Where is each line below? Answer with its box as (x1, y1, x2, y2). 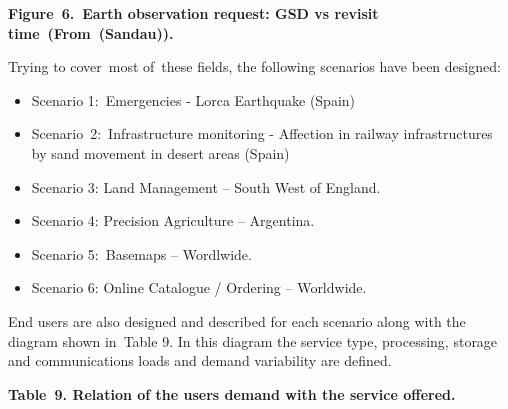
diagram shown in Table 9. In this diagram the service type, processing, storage (8, 330, 498, 351)
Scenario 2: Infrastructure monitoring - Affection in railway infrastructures (31, 123, 493, 144)
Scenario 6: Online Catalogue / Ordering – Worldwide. (31, 277, 367, 298)
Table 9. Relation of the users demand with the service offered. (8, 383, 456, 404)
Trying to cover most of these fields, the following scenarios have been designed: (8, 56, 501, 77)
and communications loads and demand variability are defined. (8, 350, 392, 371)
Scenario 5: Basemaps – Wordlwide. (31, 243, 252, 264)
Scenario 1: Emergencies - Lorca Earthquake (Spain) (31, 89, 356, 110)
